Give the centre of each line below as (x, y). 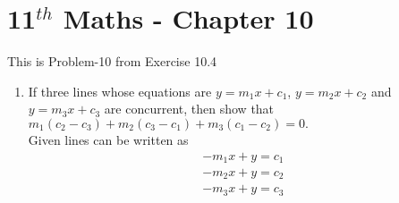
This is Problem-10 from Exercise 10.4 (112, 61)
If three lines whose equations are (120, 91)
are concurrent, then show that (189, 109)
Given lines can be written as (108, 139)
